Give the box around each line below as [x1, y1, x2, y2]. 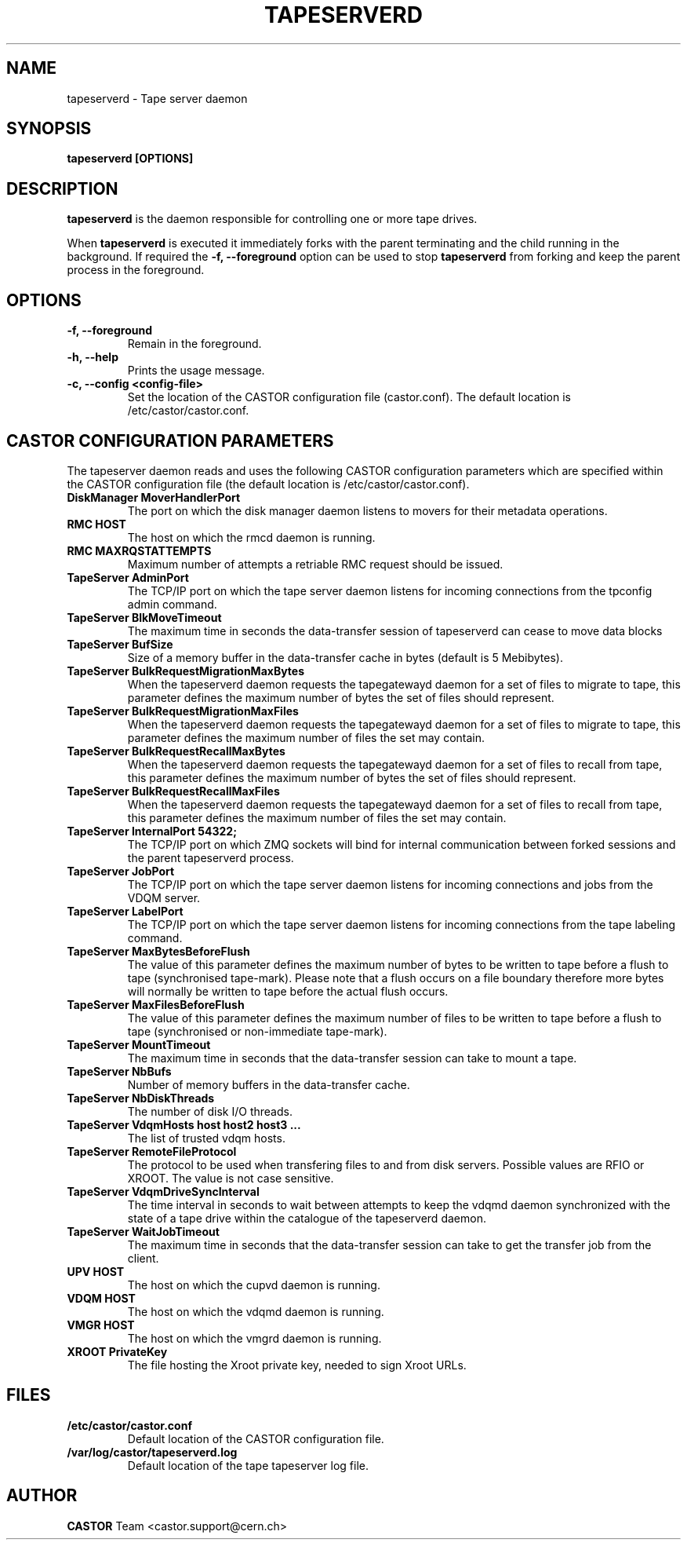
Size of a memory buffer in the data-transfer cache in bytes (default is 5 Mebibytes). [127, 650, 563, 664]
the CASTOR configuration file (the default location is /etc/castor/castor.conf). [67, 477, 470, 491]
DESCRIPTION [6, 178, 118, 199]
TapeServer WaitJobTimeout [67, 1224, 220, 1238]
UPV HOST [67, 1264, 125, 1278]
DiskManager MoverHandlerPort [67, 490, 241, 504]
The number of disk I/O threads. [127, 1104, 293, 1118]
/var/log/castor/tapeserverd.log [67, 1445, 238, 1459]
